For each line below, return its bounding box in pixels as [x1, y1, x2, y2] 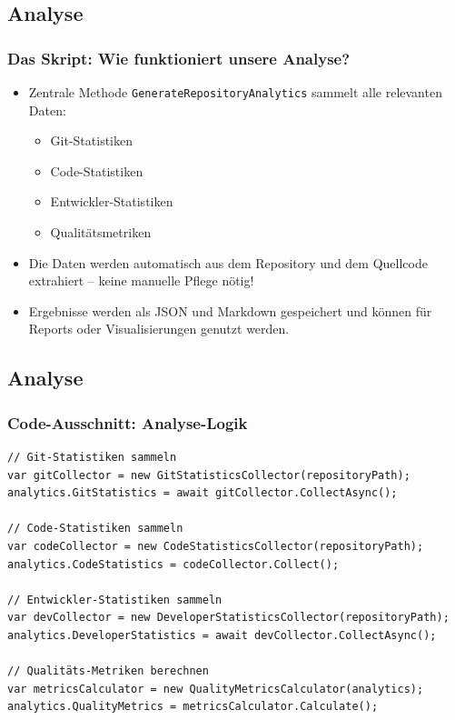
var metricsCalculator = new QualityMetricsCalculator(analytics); [7, 682, 424, 695]
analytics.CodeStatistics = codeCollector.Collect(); [7, 557, 340, 571]
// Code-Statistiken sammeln [7, 522, 183, 535]
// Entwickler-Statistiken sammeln [7, 593, 223, 606]
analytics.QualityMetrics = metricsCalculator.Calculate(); [7, 700, 379, 714]
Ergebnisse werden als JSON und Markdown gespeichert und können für [28, 301, 432, 320]
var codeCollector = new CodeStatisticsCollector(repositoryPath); [7, 539, 424, 553]
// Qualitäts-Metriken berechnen [7, 665, 209, 678]
